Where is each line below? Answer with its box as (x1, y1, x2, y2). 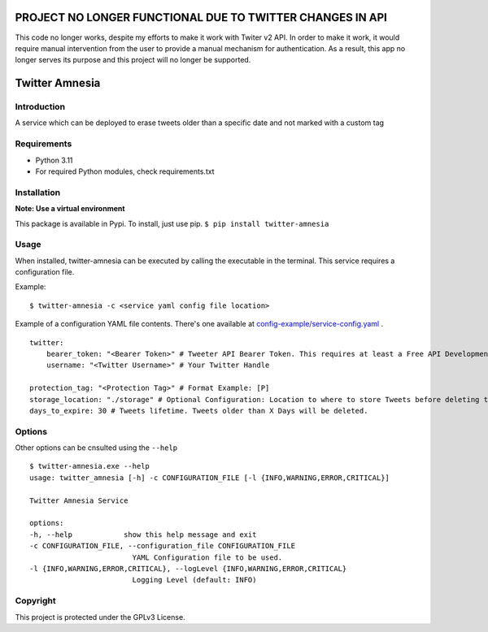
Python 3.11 (35, 155, 73, 165)
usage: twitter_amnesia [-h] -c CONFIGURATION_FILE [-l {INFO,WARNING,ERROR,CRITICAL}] (29, 473, 390, 483)
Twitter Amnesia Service (29, 496, 129, 505)
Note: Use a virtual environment (15, 204, 125, 214)
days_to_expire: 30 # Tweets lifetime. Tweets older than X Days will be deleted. (29, 406, 368, 415)
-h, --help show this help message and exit (29, 530, 257, 539)
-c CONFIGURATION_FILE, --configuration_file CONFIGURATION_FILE (29, 541, 296, 551)
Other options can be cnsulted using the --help (15, 443, 178, 452)
